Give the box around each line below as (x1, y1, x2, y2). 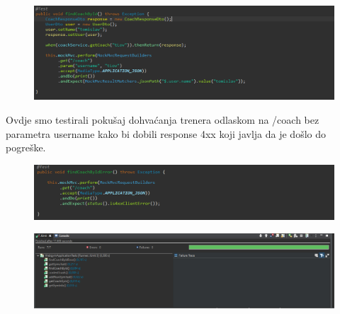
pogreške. (6, 140, 46, 155)
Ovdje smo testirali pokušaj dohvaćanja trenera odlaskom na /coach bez (6, 112, 319, 127)
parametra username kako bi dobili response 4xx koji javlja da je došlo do (6, 126, 326, 141)
